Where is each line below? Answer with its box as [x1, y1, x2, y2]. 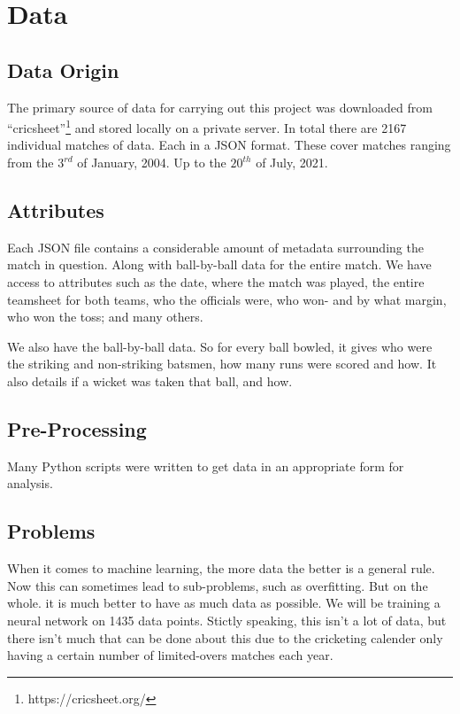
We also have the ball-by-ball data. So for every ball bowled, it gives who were [7, 337, 433, 355]
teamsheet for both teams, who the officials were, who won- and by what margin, [7, 290, 447, 308]
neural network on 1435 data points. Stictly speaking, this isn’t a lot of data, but [7, 610, 447, 629]
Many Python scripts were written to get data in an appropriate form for [7, 456, 404, 475]
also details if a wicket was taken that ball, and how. [7, 371, 293, 390]
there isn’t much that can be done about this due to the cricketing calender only [7, 628, 443, 647]
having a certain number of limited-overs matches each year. [7, 646, 333, 664]
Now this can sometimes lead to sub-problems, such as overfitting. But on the [7, 576, 428, 594]
